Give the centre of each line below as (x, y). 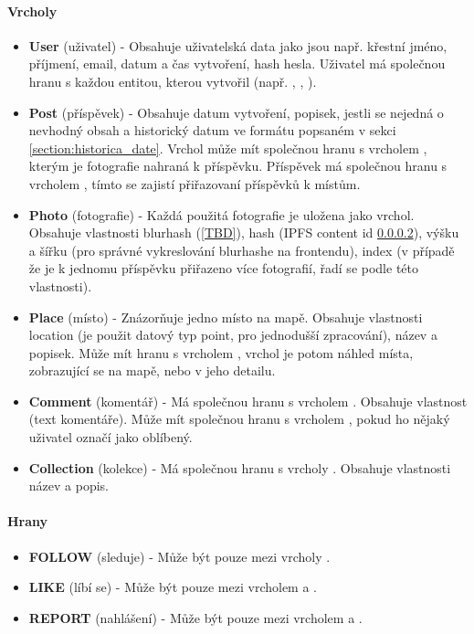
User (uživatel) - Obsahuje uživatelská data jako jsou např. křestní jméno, (238, 45)
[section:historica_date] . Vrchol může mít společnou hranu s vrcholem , (228, 148)
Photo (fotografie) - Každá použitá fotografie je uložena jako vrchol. (221, 214)
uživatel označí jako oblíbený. (111, 437)
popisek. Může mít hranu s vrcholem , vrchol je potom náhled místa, (221, 352)
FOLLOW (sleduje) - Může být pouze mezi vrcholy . (179, 556)
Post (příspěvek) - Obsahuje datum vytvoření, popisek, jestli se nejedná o (236, 112)
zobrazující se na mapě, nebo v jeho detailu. (152, 370)
